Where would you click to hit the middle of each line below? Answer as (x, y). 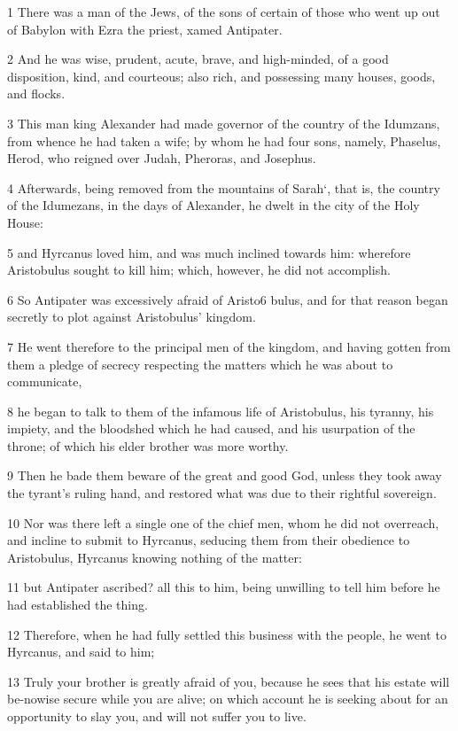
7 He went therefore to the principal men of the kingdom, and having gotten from (229, 346)
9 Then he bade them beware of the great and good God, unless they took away (225, 475)
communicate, (45, 381)
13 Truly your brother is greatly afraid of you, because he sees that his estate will (229, 681)
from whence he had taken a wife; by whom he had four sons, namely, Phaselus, (224, 140)
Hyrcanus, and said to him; (81, 652)
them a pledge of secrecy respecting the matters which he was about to (200, 364)
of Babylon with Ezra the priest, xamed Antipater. (145, 29)
